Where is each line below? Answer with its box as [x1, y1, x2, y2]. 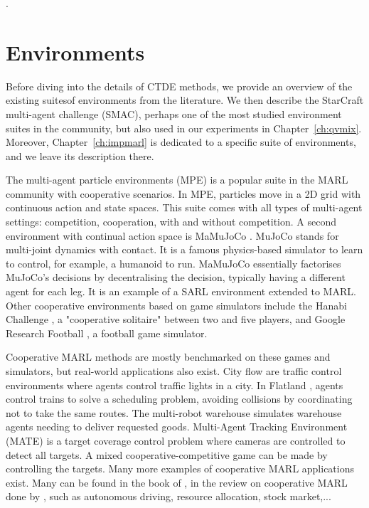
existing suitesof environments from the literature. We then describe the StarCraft [6, 92, 364, 107]
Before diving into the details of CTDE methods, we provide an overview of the [6, 78, 353, 93]
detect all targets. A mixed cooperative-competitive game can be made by [6, 447, 328, 462]
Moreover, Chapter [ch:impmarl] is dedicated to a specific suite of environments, [6, 134, 356, 149]
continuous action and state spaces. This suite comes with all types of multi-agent [6, 200, 363, 215]
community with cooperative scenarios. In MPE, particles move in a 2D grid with [6, 186, 361, 201]
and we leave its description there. [6, 148, 154, 163]
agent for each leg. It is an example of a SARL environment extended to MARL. [6, 284, 356, 299]
